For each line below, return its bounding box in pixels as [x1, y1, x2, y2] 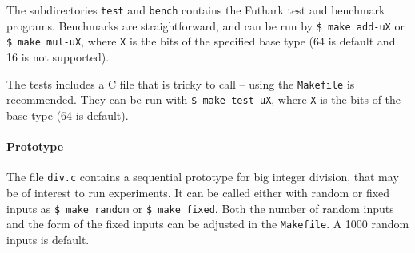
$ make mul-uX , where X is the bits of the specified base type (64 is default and [6, 33, 396, 49]
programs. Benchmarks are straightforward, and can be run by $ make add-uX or [6, 17, 405, 34]
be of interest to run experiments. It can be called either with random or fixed [6, 184, 390, 200]
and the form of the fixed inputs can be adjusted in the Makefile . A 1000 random [6, 215, 409, 232]
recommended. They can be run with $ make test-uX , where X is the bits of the [6, 91, 401, 108]
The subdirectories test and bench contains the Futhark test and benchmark [6, 2, 385, 18]
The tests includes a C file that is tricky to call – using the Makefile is [6, 75, 355, 92]
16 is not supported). [6, 48, 110, 65]
